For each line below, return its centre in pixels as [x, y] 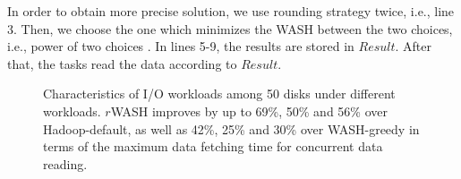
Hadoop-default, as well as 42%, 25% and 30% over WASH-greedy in [231, 128]
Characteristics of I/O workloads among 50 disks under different [219, 94]
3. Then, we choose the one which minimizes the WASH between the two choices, [230, 28]
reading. [65, 163]
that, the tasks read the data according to [122, 63]
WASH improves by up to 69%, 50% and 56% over [249, 111]
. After [414, 46]
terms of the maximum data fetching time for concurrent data [213, 146]
